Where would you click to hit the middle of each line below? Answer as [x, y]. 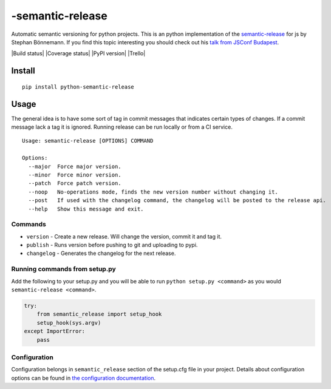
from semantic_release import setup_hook [99, 314]
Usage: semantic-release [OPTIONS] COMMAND [88, 141]
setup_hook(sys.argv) [69, 323]
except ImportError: [54, 331]
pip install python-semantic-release [78, 87]
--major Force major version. [75, 166]
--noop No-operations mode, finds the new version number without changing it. [153, 192]
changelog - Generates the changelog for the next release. [101, 253]
